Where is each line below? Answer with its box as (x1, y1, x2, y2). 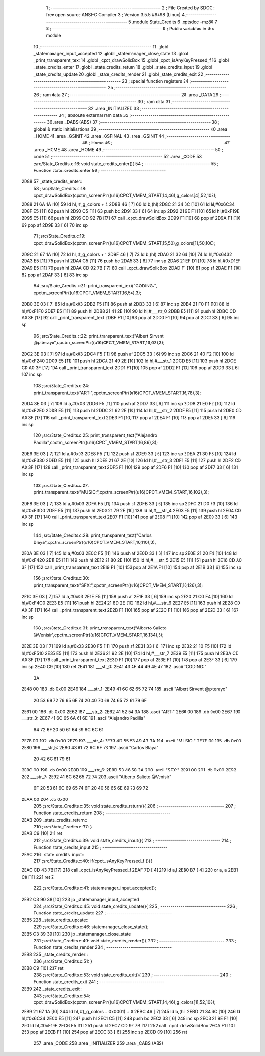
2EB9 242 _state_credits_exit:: (21, 986, 82, 992)
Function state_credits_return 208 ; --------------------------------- (33, 810, 171, 816)
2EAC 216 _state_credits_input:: (21, 851, 85, 857)
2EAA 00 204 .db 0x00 (21, 796, 68, 802)
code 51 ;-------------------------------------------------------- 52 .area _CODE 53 (33, 154, 202, 160)
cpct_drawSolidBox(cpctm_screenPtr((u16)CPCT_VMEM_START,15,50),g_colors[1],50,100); (33, 240, 215, 246)
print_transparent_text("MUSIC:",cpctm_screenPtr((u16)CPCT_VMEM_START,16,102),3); (33, 489, 209, 495)
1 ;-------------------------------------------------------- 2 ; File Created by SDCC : (46, 5, 215, 11)
